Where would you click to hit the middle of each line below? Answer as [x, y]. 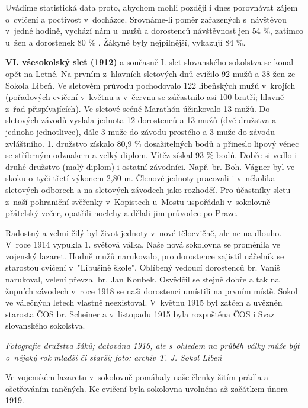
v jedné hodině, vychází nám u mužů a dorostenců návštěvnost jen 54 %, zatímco [155, 30]
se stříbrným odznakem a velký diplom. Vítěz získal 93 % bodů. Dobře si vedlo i [151, 155]
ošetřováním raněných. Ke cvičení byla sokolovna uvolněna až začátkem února [147, 388]
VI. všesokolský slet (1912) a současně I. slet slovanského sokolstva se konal [150, 62]
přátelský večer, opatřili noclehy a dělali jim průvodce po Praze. [122, 213]
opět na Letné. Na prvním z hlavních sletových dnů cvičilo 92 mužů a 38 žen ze [150, 73]
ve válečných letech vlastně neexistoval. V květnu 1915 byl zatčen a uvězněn [144, 302]
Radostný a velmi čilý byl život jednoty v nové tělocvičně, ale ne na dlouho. [144, 232]
